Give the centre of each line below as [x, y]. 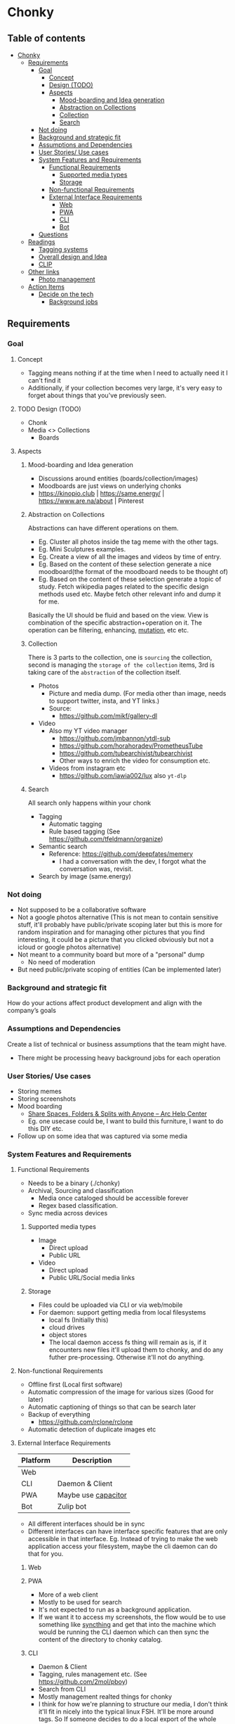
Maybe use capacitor [92, 1495]
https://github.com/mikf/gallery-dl [108, 715]
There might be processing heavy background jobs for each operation [119, 1058]
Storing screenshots [47, 1099]
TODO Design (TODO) [49, 409]
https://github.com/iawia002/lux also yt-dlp [123, 775]
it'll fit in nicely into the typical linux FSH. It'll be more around [126, 1712]
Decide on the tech [66, 294]
